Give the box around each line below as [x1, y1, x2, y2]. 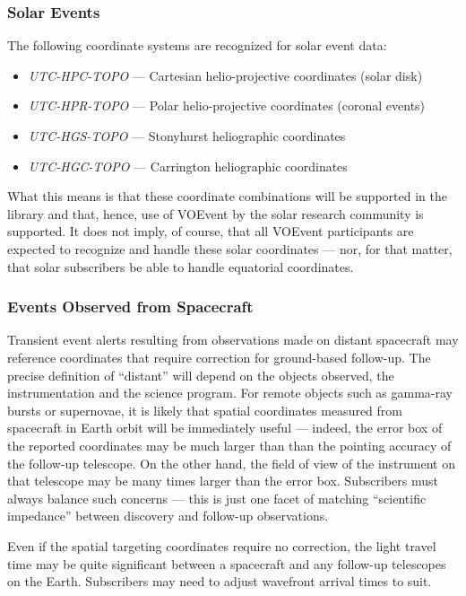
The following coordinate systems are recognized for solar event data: [7, 36, 387, 55]
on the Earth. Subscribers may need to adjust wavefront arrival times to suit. [7, 572, 432, 591]
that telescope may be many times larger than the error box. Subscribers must [7, 471, 438, 490]
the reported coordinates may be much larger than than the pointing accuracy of [7, 435, 452, 454]
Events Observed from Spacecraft [7, 295, 254, 318]
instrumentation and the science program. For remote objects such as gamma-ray [7, 383, 453, 402]
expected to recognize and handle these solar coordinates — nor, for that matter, [7, 239, 453, 258]
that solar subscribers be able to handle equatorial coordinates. [7, 257, 354, 276]
